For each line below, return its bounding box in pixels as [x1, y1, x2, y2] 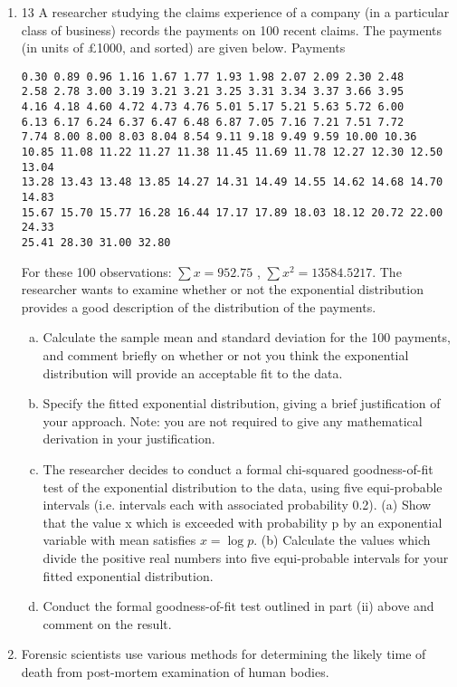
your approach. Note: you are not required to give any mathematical [43, 411, 423, 430]
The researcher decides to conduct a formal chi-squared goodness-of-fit [43, 460, 433, 478]
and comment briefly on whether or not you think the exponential [43, 346, 409, 365]
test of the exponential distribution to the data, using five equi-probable [43, 477, 443, 496]
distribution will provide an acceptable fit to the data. [43, 363, 343, 382]
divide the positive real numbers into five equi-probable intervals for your [43, 548, 449, 567]
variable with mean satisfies [43, 530, 196, 549]
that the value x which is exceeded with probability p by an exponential [43, 512, 443, 531]
